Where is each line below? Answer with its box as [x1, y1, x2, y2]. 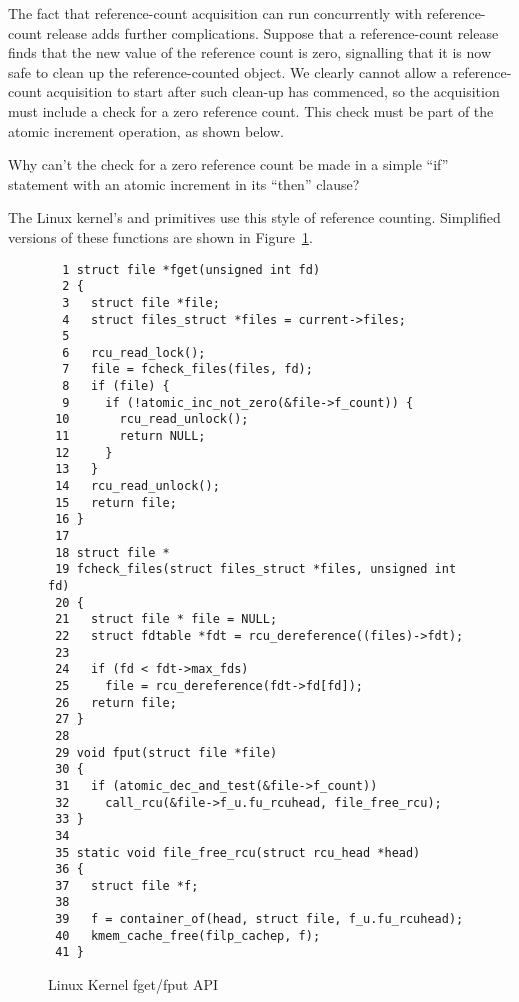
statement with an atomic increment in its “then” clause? [8, 173, 360, 194]
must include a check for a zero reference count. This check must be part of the [8, 100, 494, 121]
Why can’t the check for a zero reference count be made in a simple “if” [8, 154, 449, 175]
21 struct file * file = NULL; [55, 612, 278, 627]
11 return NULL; [55, 429, 206, 444]
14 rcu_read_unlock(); [55, 479, 220, 494]
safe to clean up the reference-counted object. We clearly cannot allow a [8, 61, 448, 82]
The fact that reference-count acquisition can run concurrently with [8, 3, 423, 23]
